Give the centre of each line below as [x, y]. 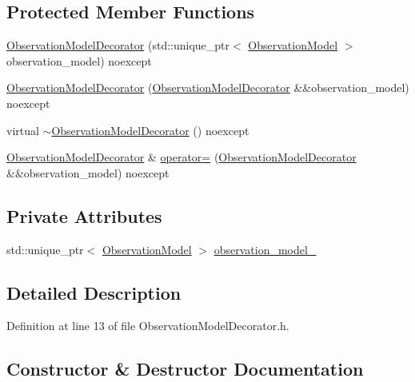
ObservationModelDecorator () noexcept [150, 130]
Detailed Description [94, 292]
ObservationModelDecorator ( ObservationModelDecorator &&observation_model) [208, 88]
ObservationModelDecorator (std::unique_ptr [118, 45]
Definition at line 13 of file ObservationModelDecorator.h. [148, 326]
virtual [23, 130]
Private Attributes [84, 215]
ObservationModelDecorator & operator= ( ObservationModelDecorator [182, 157]
